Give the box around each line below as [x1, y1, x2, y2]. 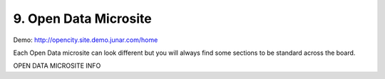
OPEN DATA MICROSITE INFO [13, 61, 101, 70]
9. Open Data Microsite [13, 11, 153, 26]
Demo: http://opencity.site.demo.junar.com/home [13, 36, 158, 44]
